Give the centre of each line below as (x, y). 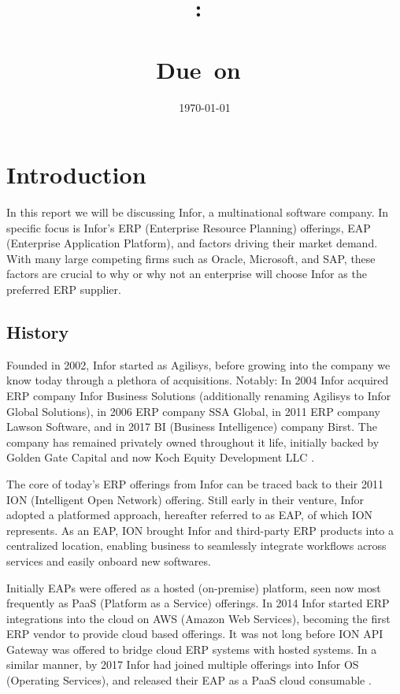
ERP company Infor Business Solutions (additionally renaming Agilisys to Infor (199, 395)
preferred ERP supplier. (64, 289)
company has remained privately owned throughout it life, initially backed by (193, 442)
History (38, 331)
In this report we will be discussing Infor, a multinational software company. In (198, 212)
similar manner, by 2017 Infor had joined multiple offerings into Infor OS (183, 664)
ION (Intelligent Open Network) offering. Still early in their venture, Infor (185, 499)
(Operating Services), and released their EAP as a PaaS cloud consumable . (189, 680)
